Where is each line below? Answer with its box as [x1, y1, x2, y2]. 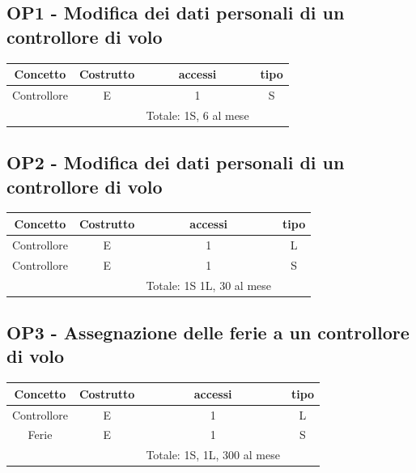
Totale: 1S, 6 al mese [146, 106, 249, 123]
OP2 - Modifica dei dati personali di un [6, 150, 345, 175]
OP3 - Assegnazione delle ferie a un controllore [6, 319, 410, 344]
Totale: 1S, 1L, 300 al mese [146, 446, 280, 463]
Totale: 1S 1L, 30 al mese [146, 276, 272, 293]
